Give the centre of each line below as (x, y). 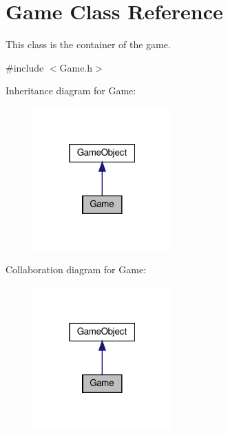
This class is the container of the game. (88, 44)
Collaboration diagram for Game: (76, 269)
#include (25, 67)
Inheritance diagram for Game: (71, 91)
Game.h (76, 67)
